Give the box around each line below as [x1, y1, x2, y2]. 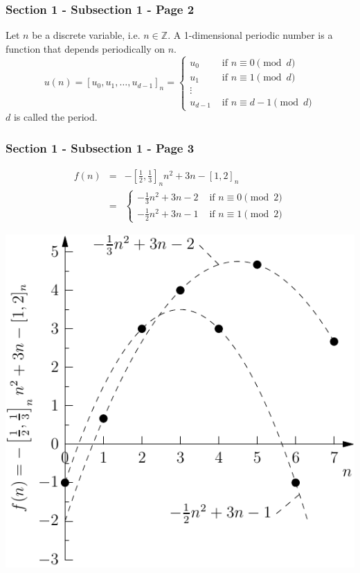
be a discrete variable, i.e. [32, 28, 141, 42]
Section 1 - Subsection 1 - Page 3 [6, 139, 195, 156]
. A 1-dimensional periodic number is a [168, 28, 333, 42]
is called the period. [13, 110, 98, 124]
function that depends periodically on [6, 41, 165, 55]
